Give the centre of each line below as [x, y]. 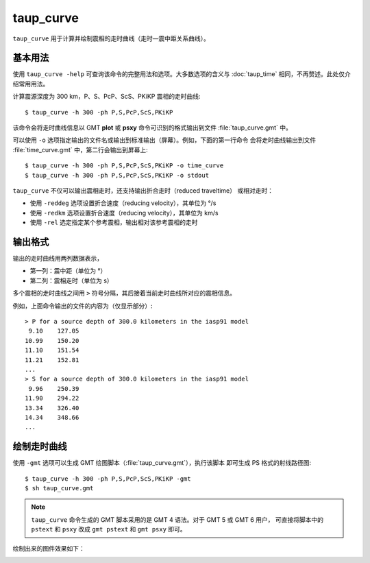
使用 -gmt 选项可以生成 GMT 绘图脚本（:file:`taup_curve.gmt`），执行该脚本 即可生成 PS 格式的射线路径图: [162, 463]
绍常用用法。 [31, 84]
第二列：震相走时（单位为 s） [71, 280]
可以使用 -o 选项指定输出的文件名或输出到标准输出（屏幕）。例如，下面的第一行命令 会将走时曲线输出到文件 [164, 140]
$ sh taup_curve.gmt [59, 488]
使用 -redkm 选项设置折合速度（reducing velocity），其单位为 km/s [124, 213]
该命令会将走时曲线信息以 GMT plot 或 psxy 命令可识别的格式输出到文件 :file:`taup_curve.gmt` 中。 [152, 128]
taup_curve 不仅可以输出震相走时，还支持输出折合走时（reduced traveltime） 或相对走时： [143, 190]
